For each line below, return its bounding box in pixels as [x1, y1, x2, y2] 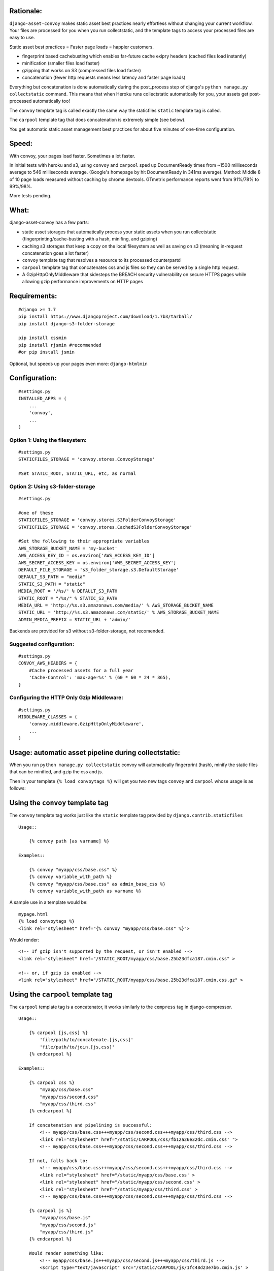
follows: [9, 785, 26, 792]
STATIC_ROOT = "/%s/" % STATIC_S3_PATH [18, 595, 118, 601]
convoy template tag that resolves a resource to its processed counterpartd [22, 257, 181, 263]
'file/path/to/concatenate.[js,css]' [40, 1037, 134, 1043]
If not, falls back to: [28, 1158, 88, 1164]
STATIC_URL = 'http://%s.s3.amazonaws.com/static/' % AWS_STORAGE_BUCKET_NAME [18, 610, 219, 615]
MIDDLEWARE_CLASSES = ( [18, 714, 78, 719]
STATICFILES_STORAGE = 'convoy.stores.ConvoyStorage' [18, 457, 155, 462]
